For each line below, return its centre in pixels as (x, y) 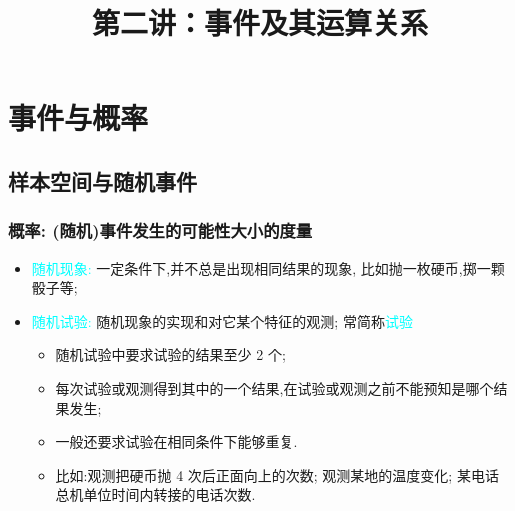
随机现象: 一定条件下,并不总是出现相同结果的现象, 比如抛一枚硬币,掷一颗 (268, 267)
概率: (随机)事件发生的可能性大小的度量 (160, 230)
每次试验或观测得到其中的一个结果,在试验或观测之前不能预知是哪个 (274, 387)
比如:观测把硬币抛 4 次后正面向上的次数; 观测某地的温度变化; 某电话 (277, 474)
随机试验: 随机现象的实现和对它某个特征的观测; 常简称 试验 (222, 320)
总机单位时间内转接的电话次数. (155, 494)
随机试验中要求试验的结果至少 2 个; (170, 354)
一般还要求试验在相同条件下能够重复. (176, 441)
